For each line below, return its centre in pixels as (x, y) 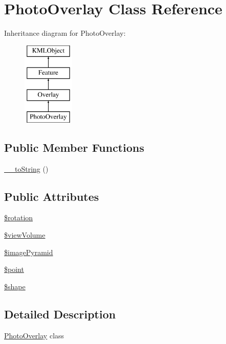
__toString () (26, 168)
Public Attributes (52, 196)
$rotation (19, 217)
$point (14, 269)
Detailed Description (60, 314)
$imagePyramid (29, 252)
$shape (15, 286)
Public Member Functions (74, 147)
